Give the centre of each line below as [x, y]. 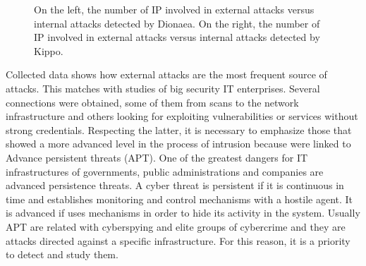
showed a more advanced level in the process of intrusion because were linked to [178, 144]
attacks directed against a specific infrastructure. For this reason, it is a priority [178, 240]
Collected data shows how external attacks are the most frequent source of [166, 74]
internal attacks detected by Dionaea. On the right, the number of [177, 23]
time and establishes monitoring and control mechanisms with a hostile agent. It [179, 199]
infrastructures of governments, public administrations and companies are [165, 171]
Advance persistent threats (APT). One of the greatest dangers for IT [157, 157]
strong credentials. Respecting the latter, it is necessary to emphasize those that [179, 129]
